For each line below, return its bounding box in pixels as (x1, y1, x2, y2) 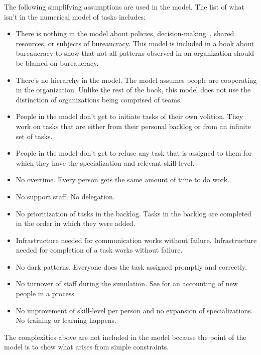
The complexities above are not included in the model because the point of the (4, 331, 246, 342)
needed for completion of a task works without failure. (16, 245, 183, 255)
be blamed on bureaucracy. (16, 57, 99, 68)
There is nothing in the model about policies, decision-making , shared (16, 28, 234, 39)
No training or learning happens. (16, 315, 116, 325)
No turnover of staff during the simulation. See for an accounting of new (16, 278, 238, 289)
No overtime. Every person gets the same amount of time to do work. (16, 174, 229, 185)
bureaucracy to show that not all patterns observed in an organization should (16, 48, 254, 58)
